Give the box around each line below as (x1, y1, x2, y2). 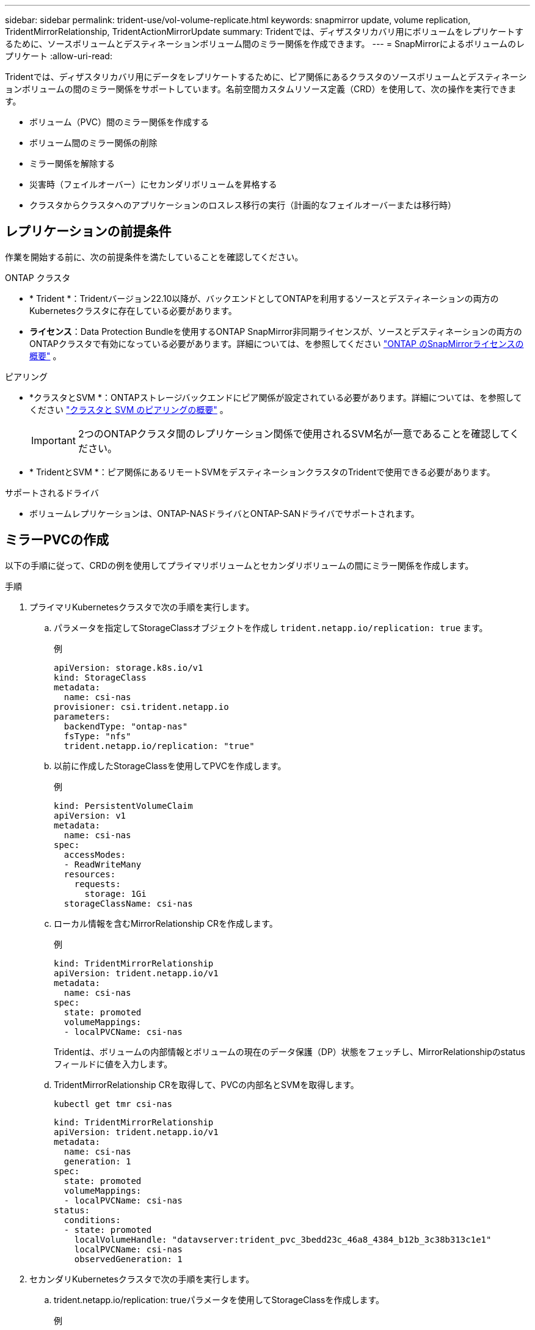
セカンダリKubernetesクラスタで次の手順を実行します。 (29, 1273, 255, 1284)
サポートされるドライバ (5, 487, 99, 498)
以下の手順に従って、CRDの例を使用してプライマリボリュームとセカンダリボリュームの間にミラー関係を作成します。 (5, 560, 474, 571)
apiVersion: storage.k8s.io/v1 (54, 662, 203, 673)
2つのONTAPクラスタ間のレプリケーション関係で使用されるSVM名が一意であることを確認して (78, 427, 510, 440)
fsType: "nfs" (64, 731, 131, 741)
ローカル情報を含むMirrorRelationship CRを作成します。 (54, 918, 278, 929)
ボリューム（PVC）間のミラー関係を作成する (29, 117, 209, 127)
